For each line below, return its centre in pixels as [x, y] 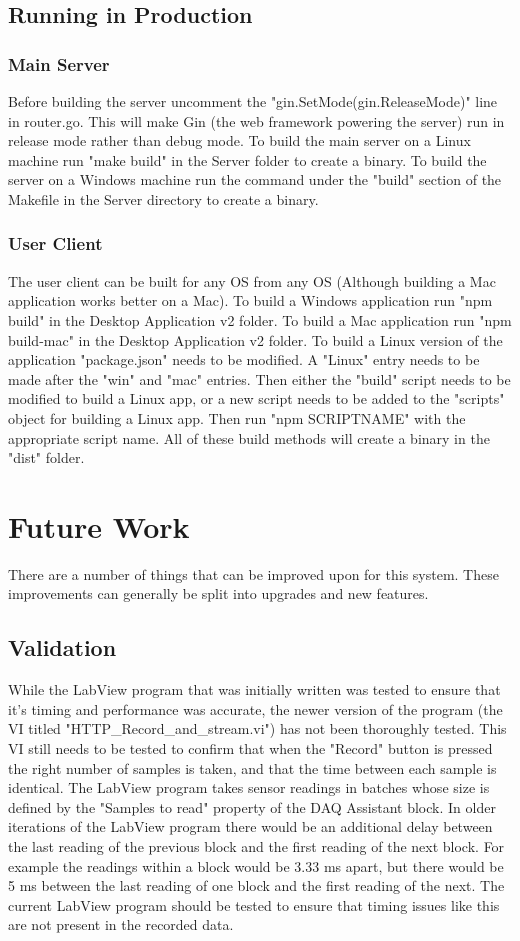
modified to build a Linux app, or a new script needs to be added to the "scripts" [256, 398]
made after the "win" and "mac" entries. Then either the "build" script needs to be [259, 378]
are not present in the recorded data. [121, 924]
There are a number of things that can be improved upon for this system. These [253, 573]
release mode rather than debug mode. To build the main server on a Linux [239, 140]
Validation [62, 647]
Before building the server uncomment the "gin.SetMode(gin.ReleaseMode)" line [253, 101]
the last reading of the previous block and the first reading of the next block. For [256, 845]
